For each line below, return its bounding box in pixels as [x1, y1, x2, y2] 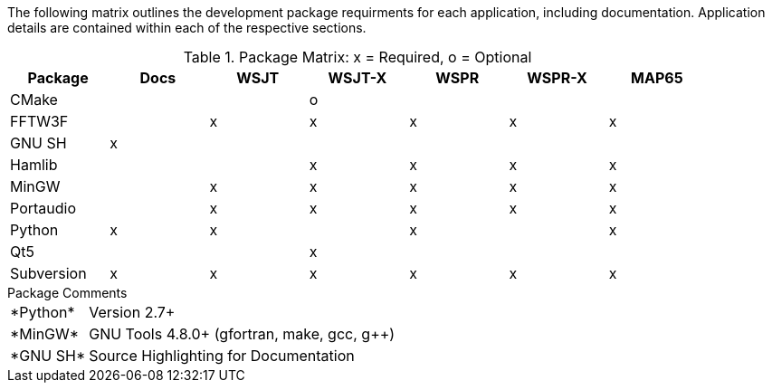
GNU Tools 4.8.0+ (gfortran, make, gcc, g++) [89, 325, 396, 343]
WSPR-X [527, 69, 587, 87]
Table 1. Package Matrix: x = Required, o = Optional [183, 48, 532, 66]
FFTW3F [10, 112, 69, 130]
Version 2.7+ [89, 303, 176, 321]
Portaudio [10, 199, 77, 217]
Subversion [10, 264, 87, 282]
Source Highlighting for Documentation [89, 347, 355, 365]
